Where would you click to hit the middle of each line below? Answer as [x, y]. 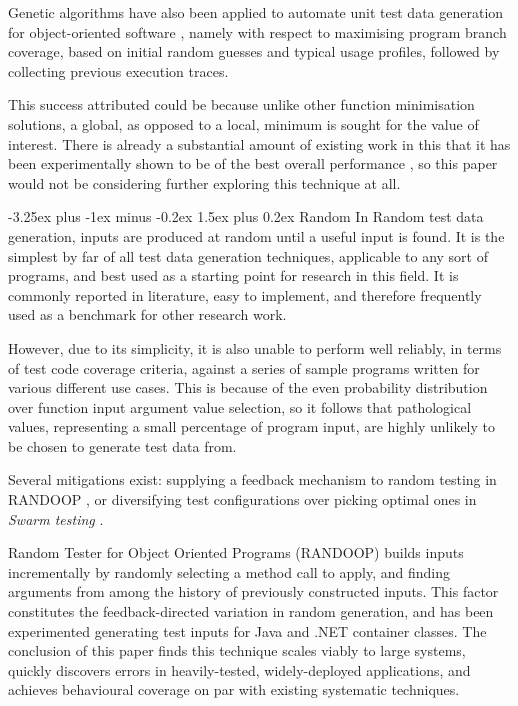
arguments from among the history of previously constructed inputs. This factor [253, 591]
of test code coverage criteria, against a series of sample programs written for [244, 367]
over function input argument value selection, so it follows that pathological [240, 406]
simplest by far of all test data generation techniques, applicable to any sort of [248, 255]
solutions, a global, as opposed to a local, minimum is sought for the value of [243, 123]
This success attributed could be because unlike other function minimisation [241, 104]
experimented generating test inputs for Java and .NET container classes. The [247, 630]
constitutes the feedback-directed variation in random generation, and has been [251, 611]
